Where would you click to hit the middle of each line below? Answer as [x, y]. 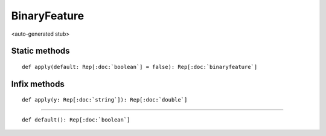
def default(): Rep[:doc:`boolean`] [76, 120]
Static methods [40, 51]
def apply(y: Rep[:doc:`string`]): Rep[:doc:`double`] [105, 100]
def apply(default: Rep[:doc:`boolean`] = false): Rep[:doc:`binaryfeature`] [140, 67]
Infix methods [38, 84]
